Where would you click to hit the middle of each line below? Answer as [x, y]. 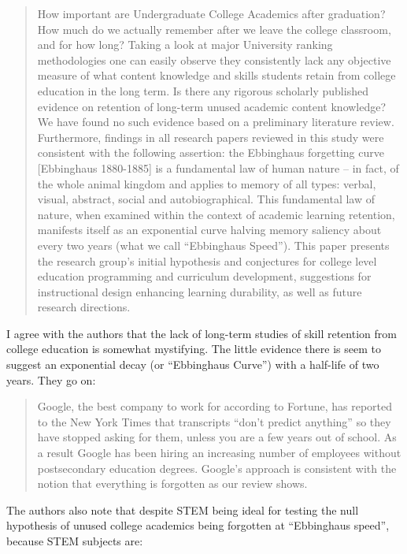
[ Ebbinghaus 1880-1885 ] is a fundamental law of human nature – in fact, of [218, 167]
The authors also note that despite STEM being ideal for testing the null [183, 509]
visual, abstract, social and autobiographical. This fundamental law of [206, 199]
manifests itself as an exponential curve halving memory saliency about [209, 230]
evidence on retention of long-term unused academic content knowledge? [212, 106]
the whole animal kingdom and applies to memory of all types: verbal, [207, 183]
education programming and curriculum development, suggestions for [204, 276]
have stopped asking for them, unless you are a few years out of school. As [217, 437]
